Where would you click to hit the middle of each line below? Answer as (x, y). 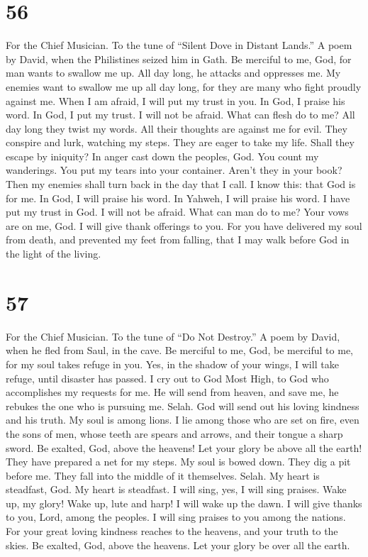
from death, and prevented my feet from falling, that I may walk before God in (178, 239)
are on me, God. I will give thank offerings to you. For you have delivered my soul (184, 225)
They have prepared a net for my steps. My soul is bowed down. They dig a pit (178, 462)
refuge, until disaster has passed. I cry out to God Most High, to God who (167, 378)
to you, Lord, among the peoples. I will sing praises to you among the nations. (176, 517)
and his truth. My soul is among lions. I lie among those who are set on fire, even (183, 420)
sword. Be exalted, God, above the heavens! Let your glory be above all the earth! (184, 447)
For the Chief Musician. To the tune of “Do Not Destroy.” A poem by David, (173, 336)
